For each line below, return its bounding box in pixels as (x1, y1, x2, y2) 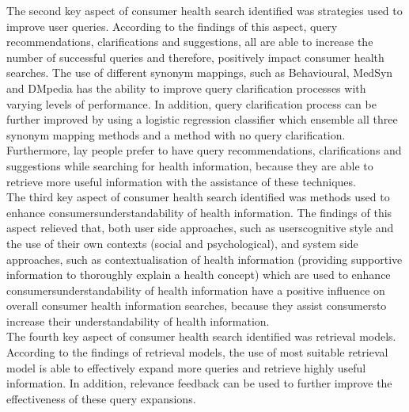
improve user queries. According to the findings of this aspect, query (6, 17, 338, 34)
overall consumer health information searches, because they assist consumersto (6, 297, 387, 314)
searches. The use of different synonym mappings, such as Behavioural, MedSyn (6, 64, 393, 81)
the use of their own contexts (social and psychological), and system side (6, 235, 358, 251)
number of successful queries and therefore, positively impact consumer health (6, 48, 384, 65)
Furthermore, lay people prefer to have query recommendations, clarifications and (6, 142, 402, 158)
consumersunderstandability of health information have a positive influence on (6, 281, 385, 298)
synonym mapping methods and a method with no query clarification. (6, 126, 346, 143)
